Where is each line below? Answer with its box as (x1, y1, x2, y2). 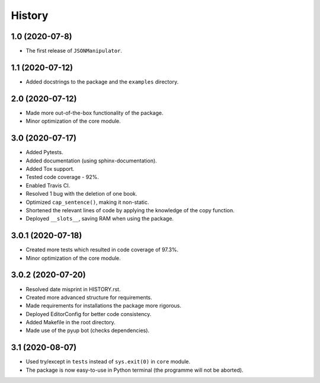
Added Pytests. (25, 149, 63, 156)
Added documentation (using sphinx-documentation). (25, 157, 157, 164)
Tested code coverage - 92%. (25, 174, 99, 181)
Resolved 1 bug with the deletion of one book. (25, 190, 137, 197)
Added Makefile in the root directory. (25, 319, 116, 326)
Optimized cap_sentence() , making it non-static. (25, 199, 149, 206)
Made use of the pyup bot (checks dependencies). (25, 327, 150, 334)
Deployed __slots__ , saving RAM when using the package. (25, 215, 174, 222)
